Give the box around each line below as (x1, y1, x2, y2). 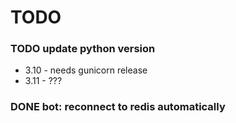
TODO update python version (10, 42, 156, 56)
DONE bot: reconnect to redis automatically (10, 100, 226, 114)
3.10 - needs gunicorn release (24, 64, 148, 76)
